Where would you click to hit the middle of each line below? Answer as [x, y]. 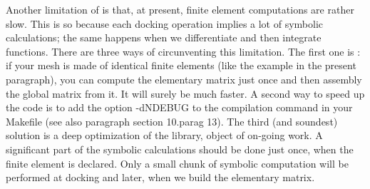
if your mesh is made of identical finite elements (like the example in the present [181, 65]
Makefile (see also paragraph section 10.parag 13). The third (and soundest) [172, 121]
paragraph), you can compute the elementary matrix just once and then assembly [184, 79]
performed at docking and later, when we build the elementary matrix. [160, 177]
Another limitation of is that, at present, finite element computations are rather [180, 9]
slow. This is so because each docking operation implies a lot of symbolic [165, 23]
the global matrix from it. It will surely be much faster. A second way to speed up [185, 93]
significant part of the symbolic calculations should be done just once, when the [180, 149]
